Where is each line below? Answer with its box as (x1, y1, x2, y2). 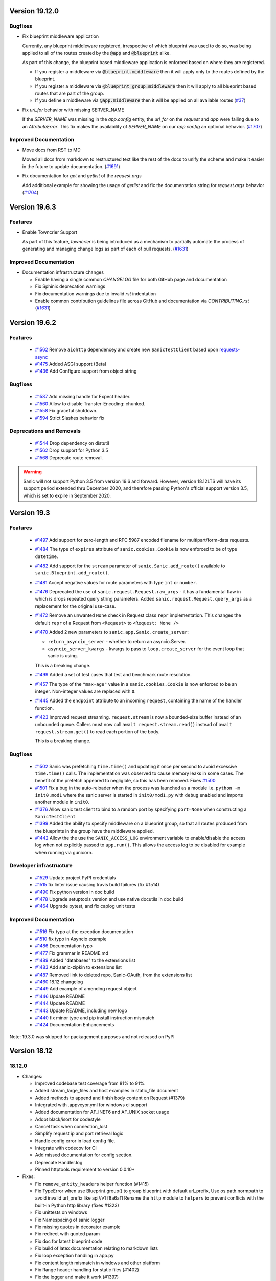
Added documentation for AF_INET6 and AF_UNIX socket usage (35, 1109, 170, 1115)
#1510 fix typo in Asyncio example (35, 936, 107, 942)
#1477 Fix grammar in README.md (35, 950, 108, 956)
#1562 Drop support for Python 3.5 (35, 447, 108, 453)
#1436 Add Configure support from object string (35, 368, 137, 374)
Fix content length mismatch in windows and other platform (35, 1259, 160, 1266)
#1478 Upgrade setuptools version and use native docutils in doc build (35, 896, 183, 902)
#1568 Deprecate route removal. (35, 454, 103, 461)
